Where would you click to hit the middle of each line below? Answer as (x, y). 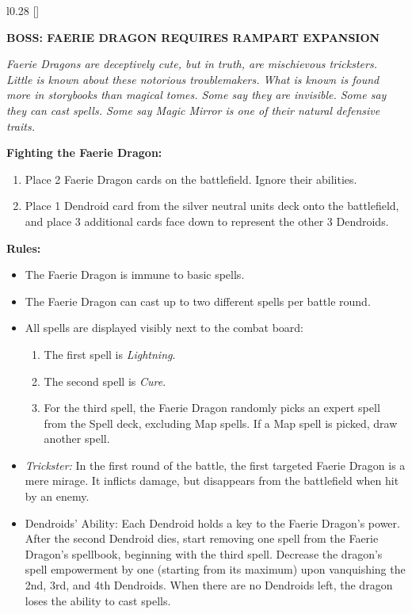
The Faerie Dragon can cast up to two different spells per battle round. (198, 301)
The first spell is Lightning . (110, 354)
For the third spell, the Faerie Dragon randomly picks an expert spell (212, 408)
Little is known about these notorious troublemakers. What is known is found (193, 79)
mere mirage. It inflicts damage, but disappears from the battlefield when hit (212, 481)
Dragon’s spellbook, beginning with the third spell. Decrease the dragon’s (204, 553)
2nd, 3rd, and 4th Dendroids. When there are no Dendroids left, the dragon (209, 585)
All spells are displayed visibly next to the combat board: (164, 328)
